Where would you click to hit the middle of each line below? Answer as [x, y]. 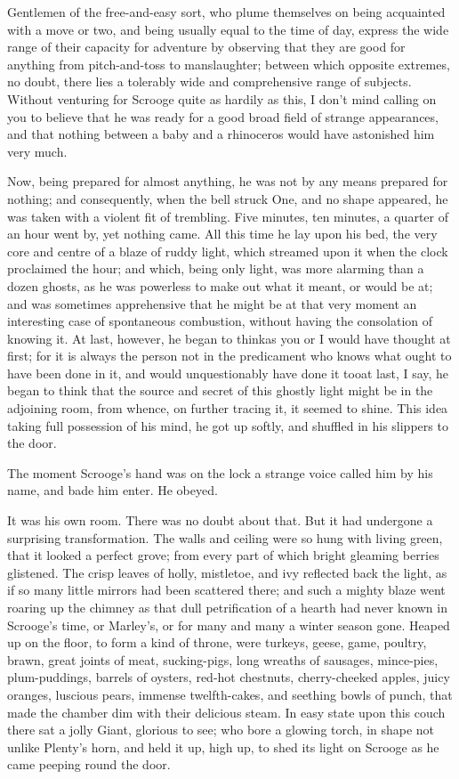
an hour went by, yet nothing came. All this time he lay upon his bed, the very [222, 234]
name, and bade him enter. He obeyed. [113, 490]
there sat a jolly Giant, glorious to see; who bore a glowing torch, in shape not [221, 730]
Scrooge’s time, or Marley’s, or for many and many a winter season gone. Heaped [229, 625]
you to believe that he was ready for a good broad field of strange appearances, [223, 116]
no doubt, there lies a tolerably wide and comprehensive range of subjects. [209, 81]
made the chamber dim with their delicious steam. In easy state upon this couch [226, 712]
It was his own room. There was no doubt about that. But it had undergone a [220, 520]
